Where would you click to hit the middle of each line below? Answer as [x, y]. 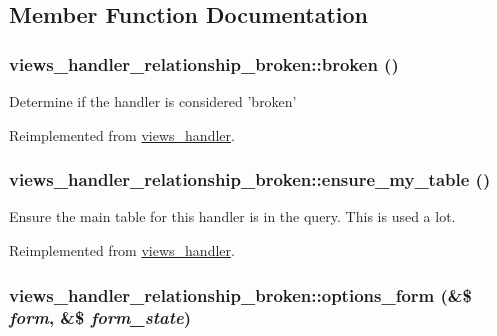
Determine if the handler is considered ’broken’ [153, 101]
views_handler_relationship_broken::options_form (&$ [240, 294]
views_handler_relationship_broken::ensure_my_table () [250, 179]
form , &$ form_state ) [100, 317]
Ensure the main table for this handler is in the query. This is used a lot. [232, 216]
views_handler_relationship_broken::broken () [204, 63]
